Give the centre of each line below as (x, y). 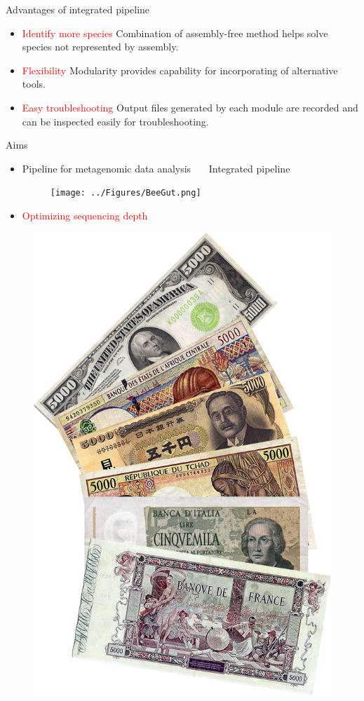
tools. (34, 84)
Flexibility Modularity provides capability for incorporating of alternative (180, 70)
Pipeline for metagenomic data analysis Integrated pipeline (156, 168)
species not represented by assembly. (100, 47)
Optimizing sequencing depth (85, 215)
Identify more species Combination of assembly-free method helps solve (175, 33)
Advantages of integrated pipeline (78, 9)
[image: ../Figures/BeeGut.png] (126, 193)
